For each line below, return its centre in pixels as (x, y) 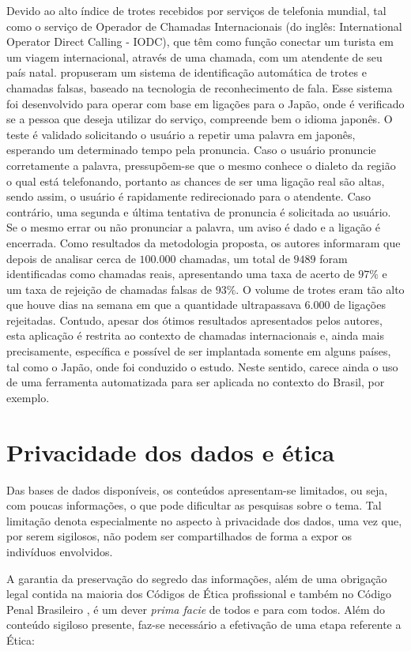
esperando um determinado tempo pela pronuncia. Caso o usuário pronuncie (191, 150)
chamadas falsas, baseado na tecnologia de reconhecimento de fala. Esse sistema (200, 87)
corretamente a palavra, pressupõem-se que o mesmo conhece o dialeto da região (201, 165)
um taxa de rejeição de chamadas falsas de (109, 289)
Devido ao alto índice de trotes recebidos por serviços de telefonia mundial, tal (196, 10)
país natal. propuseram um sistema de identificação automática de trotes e (187, 72)
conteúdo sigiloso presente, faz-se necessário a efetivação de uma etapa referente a (204, 625)
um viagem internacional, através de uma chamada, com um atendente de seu (194, 56)
